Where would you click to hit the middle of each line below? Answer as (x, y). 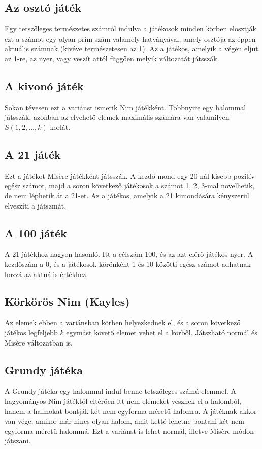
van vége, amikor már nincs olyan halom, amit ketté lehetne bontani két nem (124, 421)
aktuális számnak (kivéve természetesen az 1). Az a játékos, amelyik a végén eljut (132, 48)
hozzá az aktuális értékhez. (46, 274)
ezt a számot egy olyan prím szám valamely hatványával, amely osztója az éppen (130, 38)
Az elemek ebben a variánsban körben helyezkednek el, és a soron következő (123, 322)
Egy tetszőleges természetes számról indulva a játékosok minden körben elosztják (130, 29)
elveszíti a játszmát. (36, 205)
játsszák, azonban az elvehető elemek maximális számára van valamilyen (117, 117)
